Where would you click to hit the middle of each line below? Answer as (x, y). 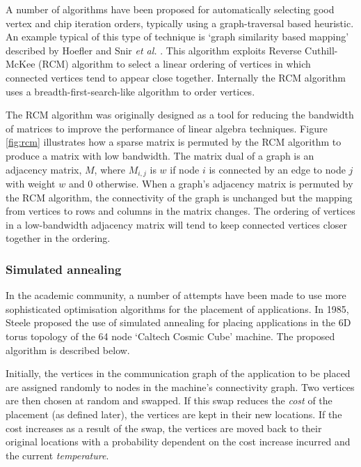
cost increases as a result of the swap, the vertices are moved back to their (164, 428)
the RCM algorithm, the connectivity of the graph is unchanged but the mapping (179, 197)
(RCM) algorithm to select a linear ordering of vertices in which (175, 64)
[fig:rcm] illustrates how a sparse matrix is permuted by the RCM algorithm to (174, 142)
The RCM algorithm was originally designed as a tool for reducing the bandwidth (180, 115)
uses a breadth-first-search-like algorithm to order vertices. (130, 91)
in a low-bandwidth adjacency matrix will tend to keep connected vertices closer (177, 224)
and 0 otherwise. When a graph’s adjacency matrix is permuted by (211, 183)
